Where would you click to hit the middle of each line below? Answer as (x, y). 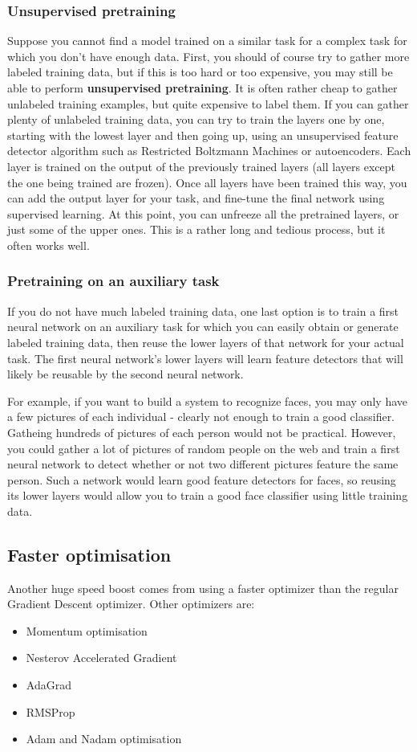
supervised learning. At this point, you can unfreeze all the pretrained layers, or (203, 213)
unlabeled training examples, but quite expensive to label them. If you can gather (208, 103)
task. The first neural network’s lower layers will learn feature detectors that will (205, 358)
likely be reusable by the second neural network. (126, 374)
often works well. (49, 245)
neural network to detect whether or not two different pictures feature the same (203, 464)
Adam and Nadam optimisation (104, 739)
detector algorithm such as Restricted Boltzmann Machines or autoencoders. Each (209, 151)
